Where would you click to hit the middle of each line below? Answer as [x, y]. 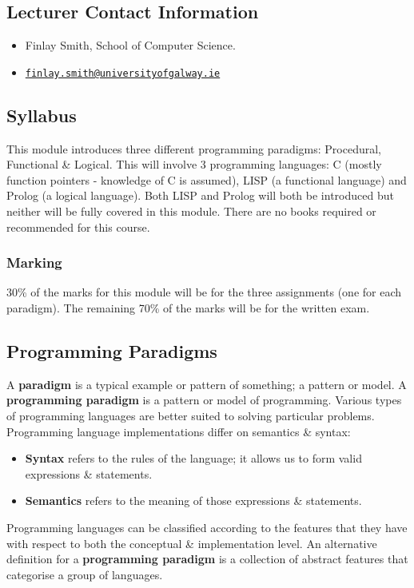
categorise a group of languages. [85, 574]
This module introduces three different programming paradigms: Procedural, [194, 148]
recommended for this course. [78, 226]
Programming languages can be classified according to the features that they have [207, 527]
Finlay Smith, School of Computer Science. [130, 45]
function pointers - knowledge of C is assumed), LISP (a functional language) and [207, 179]
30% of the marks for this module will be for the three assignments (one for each [204, 292]
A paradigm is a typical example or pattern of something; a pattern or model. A [207, 384]
